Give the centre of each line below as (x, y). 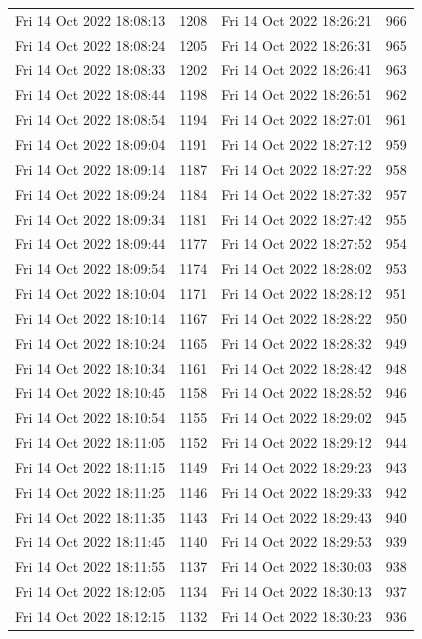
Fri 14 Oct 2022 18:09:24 (90, 193)
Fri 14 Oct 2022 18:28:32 (296, 342)
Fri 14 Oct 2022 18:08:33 (90, 69)
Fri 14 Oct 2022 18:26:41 (296, 69)
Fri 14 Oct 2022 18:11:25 (90, 491)
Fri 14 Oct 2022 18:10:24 (90, 342)
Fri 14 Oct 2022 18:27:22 (296, 168)
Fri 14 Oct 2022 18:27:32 (296, 193)
